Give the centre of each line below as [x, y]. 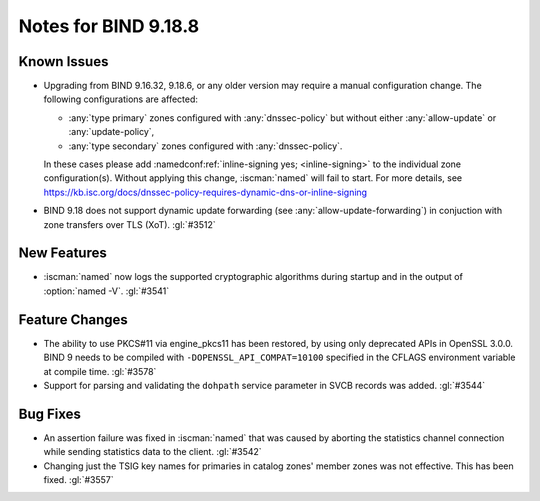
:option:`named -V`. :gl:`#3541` [106, 291]
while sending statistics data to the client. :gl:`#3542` [152, 452]
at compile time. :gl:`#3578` [100, 371]
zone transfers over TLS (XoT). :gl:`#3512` [129, 224]
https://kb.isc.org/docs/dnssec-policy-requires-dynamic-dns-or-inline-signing [205, 192]
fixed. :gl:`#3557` [78, 480]
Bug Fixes [50, 413]
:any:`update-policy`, [111, 132]
